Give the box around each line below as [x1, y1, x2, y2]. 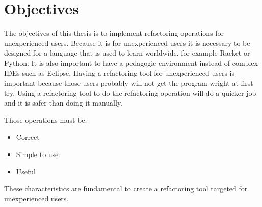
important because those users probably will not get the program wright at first [4, 77, 253, 88]
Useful [16, 166, 36, 176]
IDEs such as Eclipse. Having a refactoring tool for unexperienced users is [4, 67, 235, 78]
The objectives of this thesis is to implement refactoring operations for [4, 28, 224, 38]
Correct [16, 132, 40, 142]
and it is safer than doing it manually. [4, 97, 123, 108]
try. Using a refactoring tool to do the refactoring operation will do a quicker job [4, 87, 256, 98]
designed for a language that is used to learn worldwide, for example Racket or [4, 47, 250, 58]
